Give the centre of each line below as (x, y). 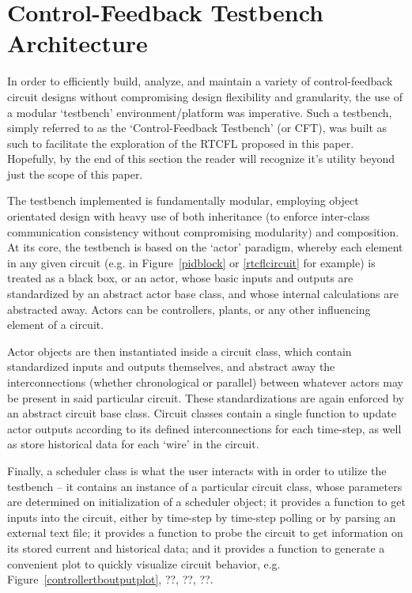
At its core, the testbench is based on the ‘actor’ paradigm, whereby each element (205, 247)
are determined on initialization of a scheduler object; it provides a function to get (206, 502)
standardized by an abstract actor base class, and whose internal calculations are (203, 294)
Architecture (77, 43)
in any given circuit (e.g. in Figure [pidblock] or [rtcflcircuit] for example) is (191, 262)
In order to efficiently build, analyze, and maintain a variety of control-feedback (200, 81)
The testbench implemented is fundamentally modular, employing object (183, 200)
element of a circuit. (56, 325)
